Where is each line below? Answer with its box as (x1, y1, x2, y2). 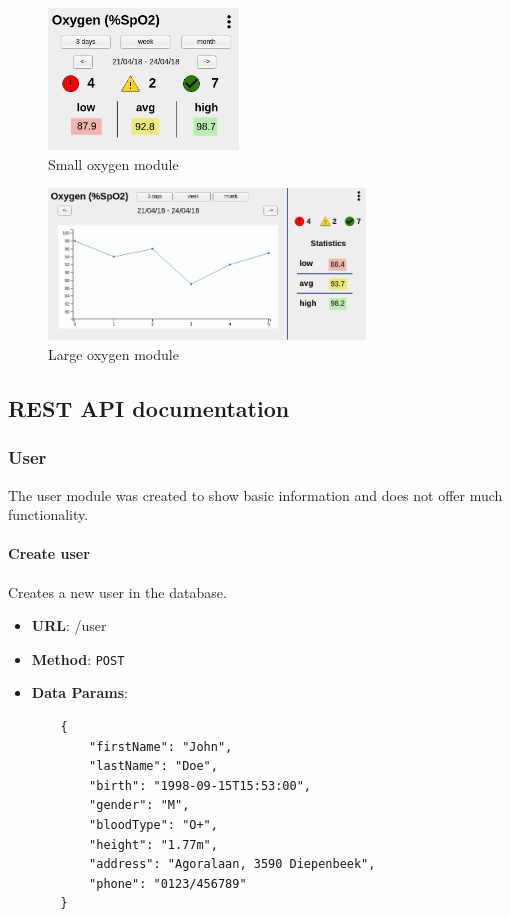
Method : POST (31, 648, 125, 669)
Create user (8, 543, 90, 564)
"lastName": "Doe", (89, 759, 218, 774)
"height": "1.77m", (89, 837, 218, 852)
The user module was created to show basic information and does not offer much (8, 484, 503, 505)
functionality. (8, 504, 89, 525)
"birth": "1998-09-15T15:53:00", (89, 778, 311, 793)
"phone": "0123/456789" (89, 876, 247, 891)
